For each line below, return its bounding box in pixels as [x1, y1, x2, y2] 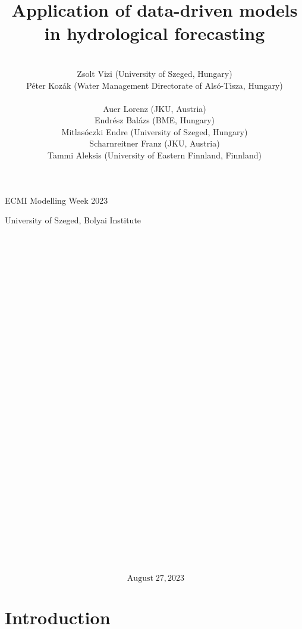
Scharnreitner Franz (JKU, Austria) [89, 137, 220, 150]
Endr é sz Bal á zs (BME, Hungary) [94, 114, 215, 126]
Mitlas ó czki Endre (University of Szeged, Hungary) [61, 125, 248, 138]
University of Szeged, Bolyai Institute [5, 214, 141, 226]
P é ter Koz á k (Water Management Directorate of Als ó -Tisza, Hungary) [26, 79, 283, 91]
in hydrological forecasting [44, 21, 265, 45]
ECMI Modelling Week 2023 [5, 194, 108, 206]
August [127, 574, 153, 583]
